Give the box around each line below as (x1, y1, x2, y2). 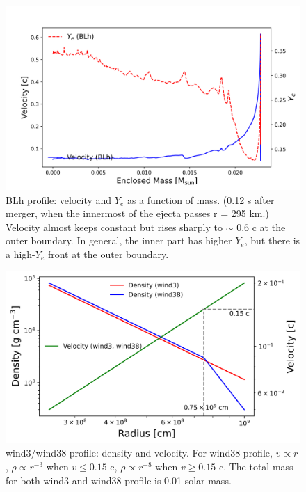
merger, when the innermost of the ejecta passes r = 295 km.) (6, 206, 269, 221)
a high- (6, 246, 35, 261)
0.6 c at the (236, 219, 286, 234)
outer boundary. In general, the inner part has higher (6, 233, 232, 248)
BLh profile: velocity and (6, 192, 112, 207)
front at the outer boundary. (47, 246, 169, 261)
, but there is (244, 233, 300, 248)
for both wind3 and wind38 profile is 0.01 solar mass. (6, 473, 232, 487)
